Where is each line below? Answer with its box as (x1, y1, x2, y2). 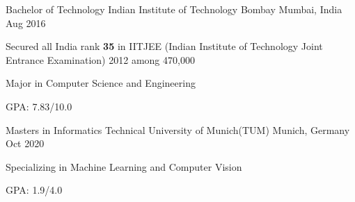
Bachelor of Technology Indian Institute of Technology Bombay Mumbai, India (6, 2, 342, 16)
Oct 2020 (6, 136, 45, 151)
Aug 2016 (6, 15, 46, 30)
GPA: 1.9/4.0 (6, 183, 63, 197)
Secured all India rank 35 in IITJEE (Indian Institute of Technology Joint (6, 39, 323, 53)
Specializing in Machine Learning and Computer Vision (6, 159, 242, 174)
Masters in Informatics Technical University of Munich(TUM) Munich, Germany (6, 122, 350, 137)
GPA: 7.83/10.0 (6, 99, 72, 113)
